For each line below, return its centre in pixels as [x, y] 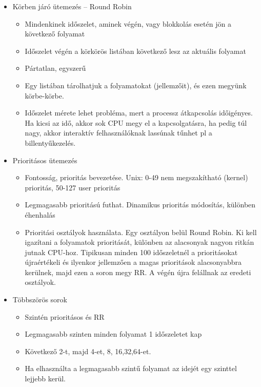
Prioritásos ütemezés [45, 160]
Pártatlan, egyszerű [55, 68]
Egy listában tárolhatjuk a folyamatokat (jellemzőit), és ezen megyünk [136, 85]
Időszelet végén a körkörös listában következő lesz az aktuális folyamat [135, 51]
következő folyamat [55, 34]
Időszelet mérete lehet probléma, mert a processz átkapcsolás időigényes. [139, 113]
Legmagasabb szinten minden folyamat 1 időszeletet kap [113, 334]
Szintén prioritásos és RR [65, 316]
